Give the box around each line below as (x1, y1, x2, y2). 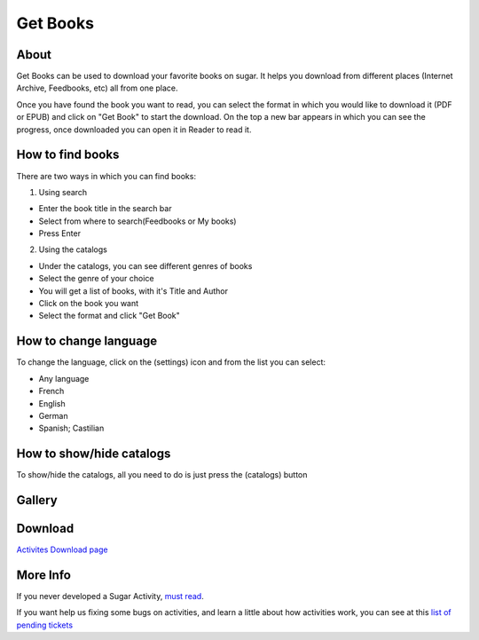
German (38, 410, 68, 421)
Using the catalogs (38, 244, 108, 255)
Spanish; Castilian (38, 423, 105, 434)
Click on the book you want (38, 298, 139, 309)
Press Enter (38, 228, 82, 239)
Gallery (16, 493, 58, 508)
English (38, 398, 66, 408)
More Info (16, 567, 71, 582)
